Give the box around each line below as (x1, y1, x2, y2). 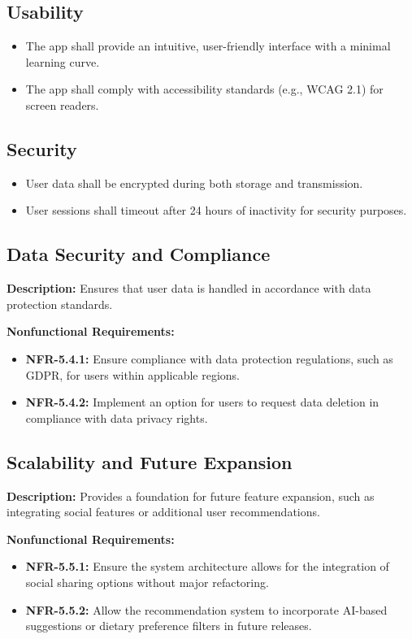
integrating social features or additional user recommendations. (7, 503, 320, 520)
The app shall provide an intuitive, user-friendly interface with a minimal (25, 37, 391, 54)
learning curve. (25, 53, 100, 70)
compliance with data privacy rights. (25, 409, 208, 426)
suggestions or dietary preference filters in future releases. (25, 617, 312, 634)
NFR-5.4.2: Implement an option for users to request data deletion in (25, 393, 379, 411)
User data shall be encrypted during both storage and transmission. (25, 174, 363, 191)
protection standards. (7, 295, 113, 312)
